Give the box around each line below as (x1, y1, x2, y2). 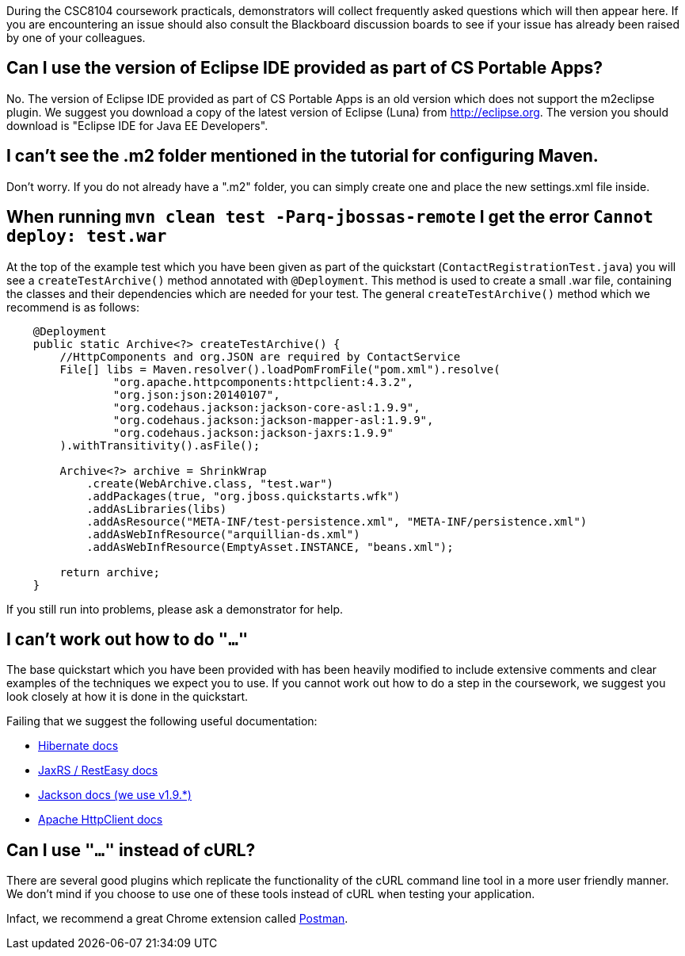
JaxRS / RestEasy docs (38, 763, 158, 778)
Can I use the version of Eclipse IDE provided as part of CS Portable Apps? (6, 58, 603, 78)
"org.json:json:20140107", (112, 388, 280, 401)
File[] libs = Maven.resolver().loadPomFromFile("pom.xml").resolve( (59, 362, 500, 376)
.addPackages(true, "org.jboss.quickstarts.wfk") (86, 489, 401, 503)
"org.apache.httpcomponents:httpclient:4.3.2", (112, 375, 414, 388)
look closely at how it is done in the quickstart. (6, 690, 249, 704)
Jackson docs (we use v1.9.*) (38, 788, 192, 802)
